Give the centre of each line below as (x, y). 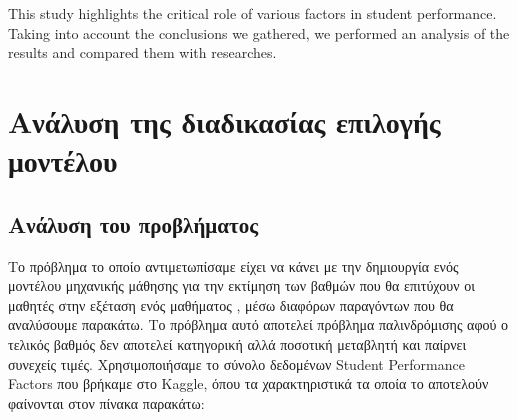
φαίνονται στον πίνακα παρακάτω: (106, 402)
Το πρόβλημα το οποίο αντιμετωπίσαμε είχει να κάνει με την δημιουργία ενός (233, 265)
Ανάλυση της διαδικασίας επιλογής (224, 120)
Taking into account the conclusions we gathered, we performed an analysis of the (259, 32)
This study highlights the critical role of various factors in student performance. (252, 13)
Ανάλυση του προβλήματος (133, 223)
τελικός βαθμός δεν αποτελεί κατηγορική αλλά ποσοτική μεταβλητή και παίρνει (237, 343)
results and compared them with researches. (142, 52)
